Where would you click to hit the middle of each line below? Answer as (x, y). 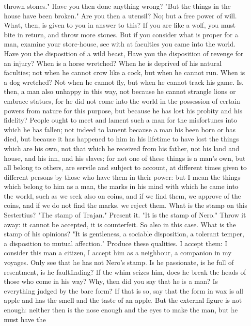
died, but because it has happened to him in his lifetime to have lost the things (121, 139)
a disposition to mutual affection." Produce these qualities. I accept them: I (116, 243)
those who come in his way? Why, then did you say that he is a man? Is (111, 281)
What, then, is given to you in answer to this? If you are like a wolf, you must (120, 25)
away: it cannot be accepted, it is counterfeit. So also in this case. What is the (120, 224)
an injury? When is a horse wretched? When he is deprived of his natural (113, 63)
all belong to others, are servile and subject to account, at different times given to (125, 167)
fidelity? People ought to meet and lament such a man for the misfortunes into (121, 120)
